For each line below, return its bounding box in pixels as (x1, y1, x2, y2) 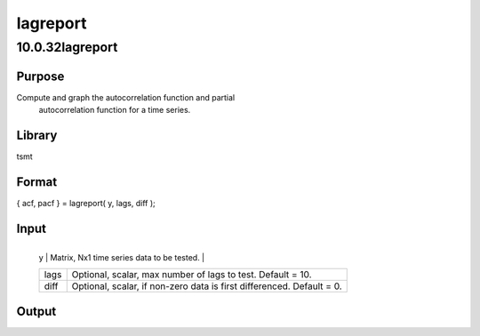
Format (16, 174, 58, 189)
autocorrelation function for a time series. (38, 105, 191, 116)
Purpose (16, 68, 65, 84)
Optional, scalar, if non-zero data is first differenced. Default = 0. (71, 280, 342, 292)
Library (16, 127, 58, 142)
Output (16, 303, 57, 319)
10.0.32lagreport (16, 39, 118, 55)
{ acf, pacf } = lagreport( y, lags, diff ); (16, 197, 156, 208)
